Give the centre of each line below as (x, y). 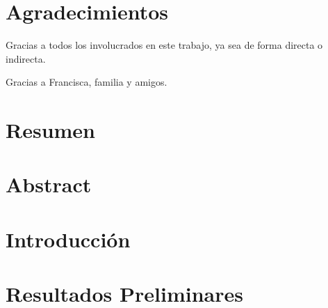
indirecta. (26, 58)
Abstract (49, 184)
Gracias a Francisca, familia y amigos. (87, 82)
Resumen (50, 130)
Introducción (68, 239)
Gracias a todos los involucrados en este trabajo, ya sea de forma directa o (164, 45)
